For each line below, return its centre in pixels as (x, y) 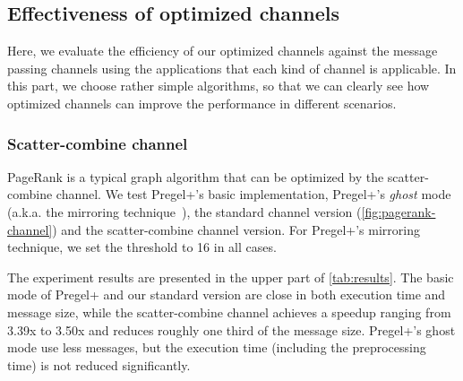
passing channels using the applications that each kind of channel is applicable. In (232, 68)
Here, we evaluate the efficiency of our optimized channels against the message (223, 51)
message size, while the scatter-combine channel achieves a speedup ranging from (229, 312)
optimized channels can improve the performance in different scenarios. (202, 103)
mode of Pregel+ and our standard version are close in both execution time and (227, 294)
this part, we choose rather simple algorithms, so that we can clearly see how (219, 86)
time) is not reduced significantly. (99, 364)
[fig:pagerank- (399, 211)
